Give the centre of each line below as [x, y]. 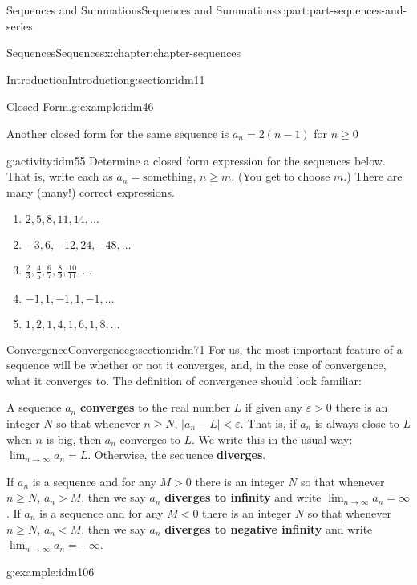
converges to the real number [155, 407]
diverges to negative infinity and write [269, 528]
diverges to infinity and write [243, 497]
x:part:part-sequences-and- [342, 10]
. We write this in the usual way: [272, 439]
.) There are [373, 176]
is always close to [357, 423]
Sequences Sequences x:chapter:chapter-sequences [124, 53]
